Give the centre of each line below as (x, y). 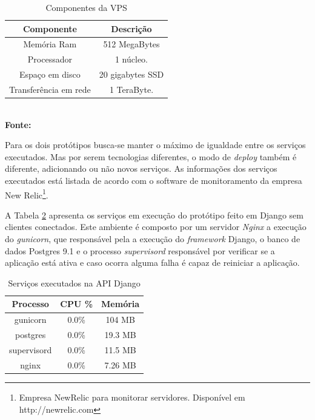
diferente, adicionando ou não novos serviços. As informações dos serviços (141, 168)
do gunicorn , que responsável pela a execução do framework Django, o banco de (153, 239)
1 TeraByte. (131, 89)
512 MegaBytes (131, 44)
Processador (50, 59)
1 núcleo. (131, 59)
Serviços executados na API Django (74, 283)
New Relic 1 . (27, 194)
